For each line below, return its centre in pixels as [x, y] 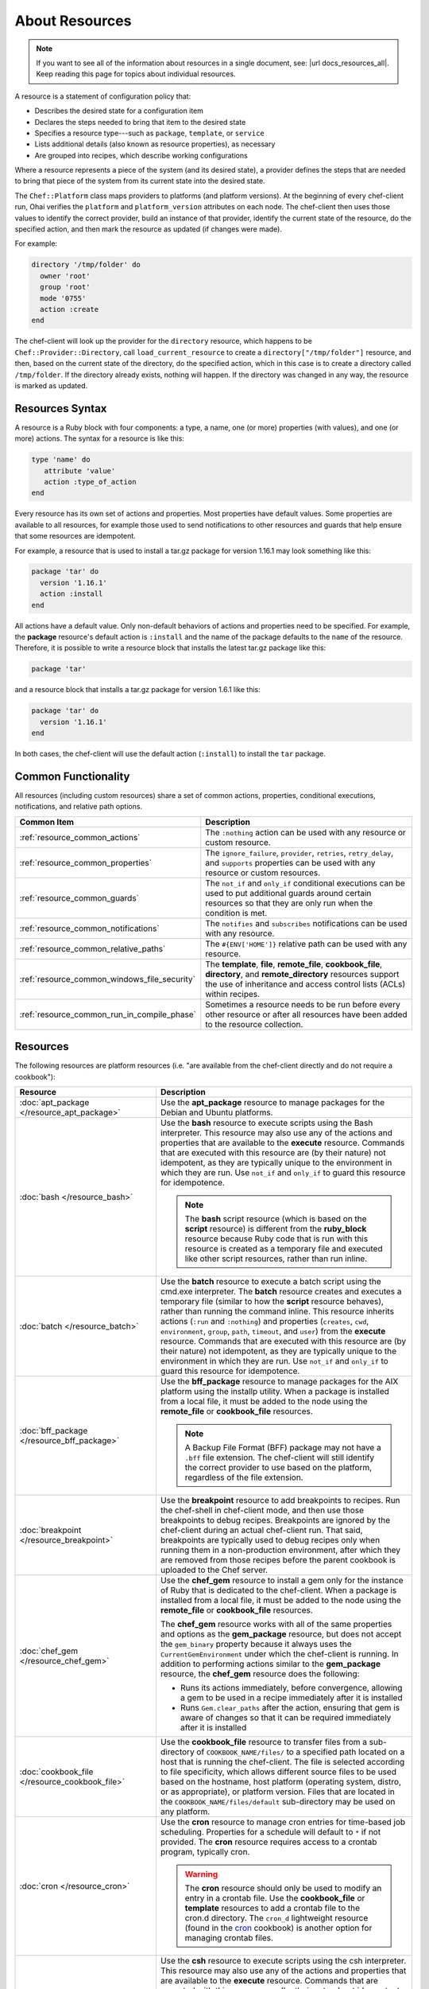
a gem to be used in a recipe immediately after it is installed [291, 1698]
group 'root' [65, 287]
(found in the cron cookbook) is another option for [278, 1928]
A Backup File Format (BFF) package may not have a [283, 1448]
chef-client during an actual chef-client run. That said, [261, 1530]
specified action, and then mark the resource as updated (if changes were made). [148, 229]
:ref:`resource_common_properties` [86, 862]
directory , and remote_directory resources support [302, 974]
